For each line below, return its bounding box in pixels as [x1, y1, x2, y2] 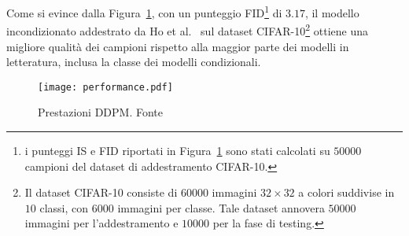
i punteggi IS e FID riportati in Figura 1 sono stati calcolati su [24, 142, 330, 158]
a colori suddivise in [298, 184, 395, 201]
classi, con [39, 199, 89, 216]
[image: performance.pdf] [38, 81, 173, 93]
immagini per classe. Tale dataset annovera [117, 199, 325, 216]
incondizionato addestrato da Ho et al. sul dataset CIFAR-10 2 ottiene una [6, 20, 368, 39]
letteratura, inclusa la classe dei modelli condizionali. [6, 53, 261, 70]
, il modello [304, 4, 359, 20]
